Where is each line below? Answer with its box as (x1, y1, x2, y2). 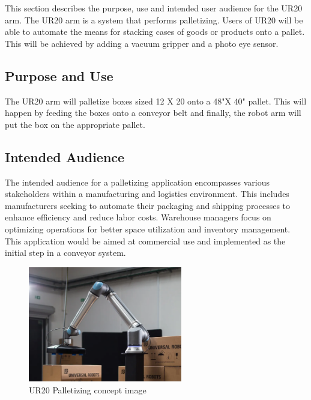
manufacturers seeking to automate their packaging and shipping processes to (5, 199, 291, 211)
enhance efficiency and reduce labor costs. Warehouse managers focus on (5, 211, 271, 223)
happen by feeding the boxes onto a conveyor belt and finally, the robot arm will (5, 106, 301, 119)
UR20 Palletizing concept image (29, 383, 146, 396)
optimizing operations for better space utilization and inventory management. (5, 222, 291, 235)
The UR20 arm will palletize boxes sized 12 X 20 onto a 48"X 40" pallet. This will (5, 94, 307, 107)
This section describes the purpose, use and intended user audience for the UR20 (5, 2, 303, 14)
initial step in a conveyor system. (5, 246, 126, 259)
